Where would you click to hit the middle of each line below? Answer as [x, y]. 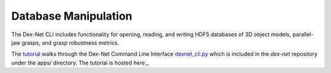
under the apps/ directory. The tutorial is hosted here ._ [80, 63]
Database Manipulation [72, 16]
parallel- [303, 34]
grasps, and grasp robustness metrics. [70, 42]
